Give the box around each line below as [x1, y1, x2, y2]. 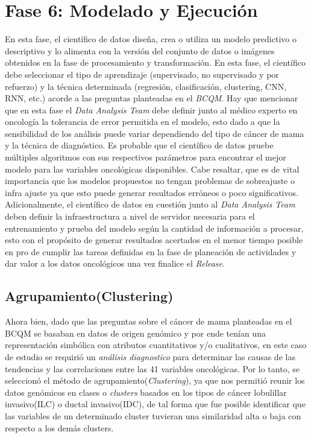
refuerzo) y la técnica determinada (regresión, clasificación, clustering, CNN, [5, 80, 287, 92]
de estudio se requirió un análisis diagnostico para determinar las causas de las [5, 350, 295, 363]
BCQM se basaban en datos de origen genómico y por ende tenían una [5, 326, 266, 339]
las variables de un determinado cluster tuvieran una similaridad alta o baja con [5, 409, 301, 422]
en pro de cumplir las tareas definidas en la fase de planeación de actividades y [5, 245, 297, 258]
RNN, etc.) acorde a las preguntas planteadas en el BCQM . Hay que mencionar [5, 92, 298, 104]
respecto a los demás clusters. [5, 421, 114, 434]
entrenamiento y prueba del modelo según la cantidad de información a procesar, [5, 221, 304, 234]
